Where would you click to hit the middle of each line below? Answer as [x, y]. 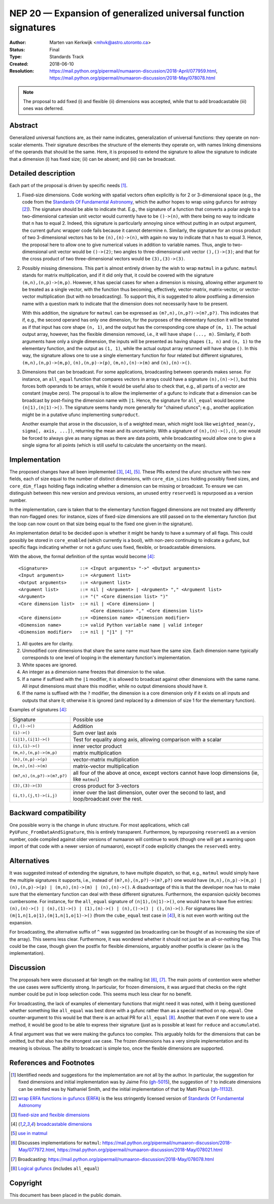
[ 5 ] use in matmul [29, 1133]
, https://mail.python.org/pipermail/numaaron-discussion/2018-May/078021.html [139, 1150]
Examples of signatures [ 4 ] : [38, 710]
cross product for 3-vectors [106, 785]
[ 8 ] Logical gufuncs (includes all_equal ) [55, 1168]
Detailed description [42, 173]
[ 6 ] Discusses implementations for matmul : [56, 1143]
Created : [19, 64]
